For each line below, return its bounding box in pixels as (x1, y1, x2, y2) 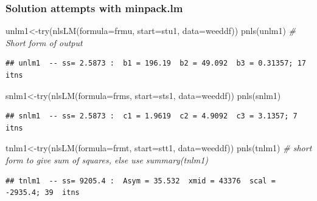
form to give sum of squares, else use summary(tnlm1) (5, 153, 209, 166)
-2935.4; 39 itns (5, 188, 80, 197)
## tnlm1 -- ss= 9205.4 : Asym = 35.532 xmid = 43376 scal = (5, 176, 276, 185)
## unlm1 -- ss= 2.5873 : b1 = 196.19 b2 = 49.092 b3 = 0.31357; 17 (5, 59, 306, 68)
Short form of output (5, 36, 83, 49)
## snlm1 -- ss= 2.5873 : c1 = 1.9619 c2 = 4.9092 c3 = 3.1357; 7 (5, 112, 298, 121)
